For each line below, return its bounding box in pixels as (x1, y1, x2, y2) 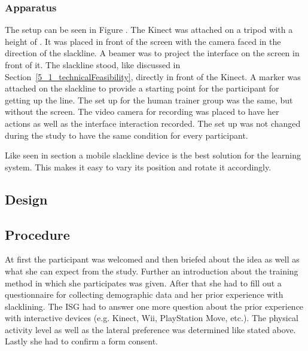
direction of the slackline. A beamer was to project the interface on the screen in (5, 47, 300, 59)
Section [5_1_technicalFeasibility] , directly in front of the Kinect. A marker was (5, 70, 301, 83)
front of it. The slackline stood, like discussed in (5, 59, 181, 71)
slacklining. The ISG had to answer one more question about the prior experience (5, 300, 304, 312)
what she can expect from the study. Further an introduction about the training (5, 264, 298, 277)
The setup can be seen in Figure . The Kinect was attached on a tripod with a (5, 23, 293, 36)
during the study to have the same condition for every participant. (5, 129, 248, 141)
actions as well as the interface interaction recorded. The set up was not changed (5, 117, 301, 129)
